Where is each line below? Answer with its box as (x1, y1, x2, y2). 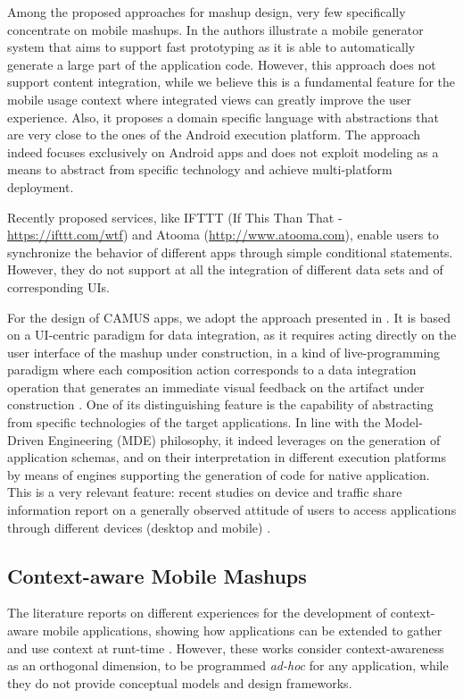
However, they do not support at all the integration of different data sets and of (7, 260, 443, 279)
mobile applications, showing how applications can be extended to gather (42, 621, 442, 640)
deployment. (7, 177, 74, 196)
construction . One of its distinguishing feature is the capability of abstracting (7, 395, 434, 414)
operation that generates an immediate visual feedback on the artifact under (7, 377, 425, 396)
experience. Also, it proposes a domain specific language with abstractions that (7, 107, 439, 126)
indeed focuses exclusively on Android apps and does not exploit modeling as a (7, 142, 439, 161)
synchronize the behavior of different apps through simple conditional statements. (7, 242, 453, 261)
